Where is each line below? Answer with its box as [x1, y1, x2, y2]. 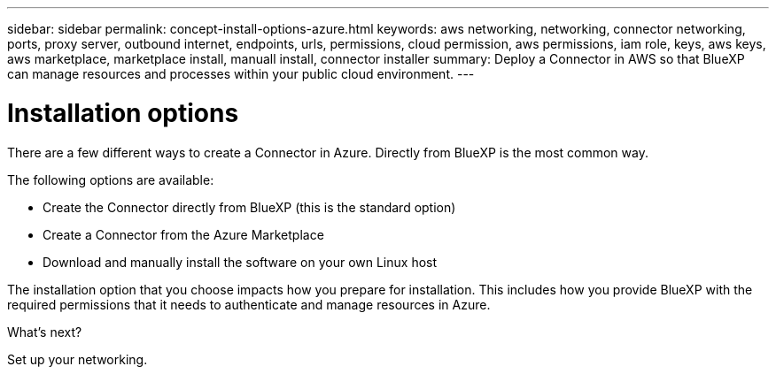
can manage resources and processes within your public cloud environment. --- [7, 66, 475, 81]
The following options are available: [7, 172, 214, 187]
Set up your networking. [7, 351, 148, 367]
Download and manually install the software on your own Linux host [43, 254, 438, 270]
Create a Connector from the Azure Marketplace [43, 226, 324, 242]
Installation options [7, 97, 239, 128]
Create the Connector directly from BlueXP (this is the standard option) [43, 199, 456, 215]
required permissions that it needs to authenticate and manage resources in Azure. [7, 296, 491, 312]
